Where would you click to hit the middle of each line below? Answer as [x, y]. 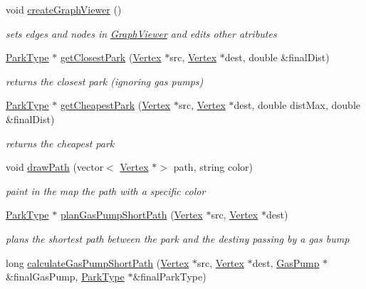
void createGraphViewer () [64, 9]
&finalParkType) [169, 277]
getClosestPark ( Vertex [111, 57]
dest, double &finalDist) [277, 57]
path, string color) [213, 167]
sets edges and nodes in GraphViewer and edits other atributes [141, 33]
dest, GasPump [286, 262]
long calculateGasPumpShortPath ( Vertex [98, 262]
